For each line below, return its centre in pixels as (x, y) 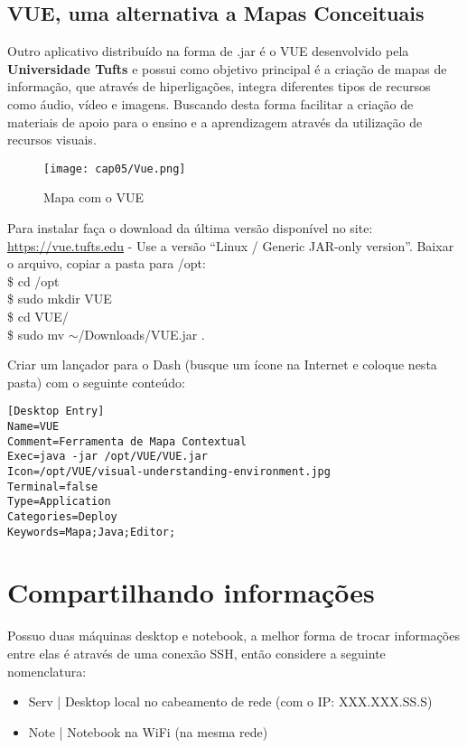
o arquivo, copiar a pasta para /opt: (107, 263)
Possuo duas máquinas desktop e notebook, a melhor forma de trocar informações (233, 636)
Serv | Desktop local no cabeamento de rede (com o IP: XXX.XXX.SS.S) (230, 701)
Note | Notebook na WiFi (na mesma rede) (148, 731)
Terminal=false (53, 486)
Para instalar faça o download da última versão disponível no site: (190, 228)
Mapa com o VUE (94, 197)
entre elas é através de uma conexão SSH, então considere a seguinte (196, 653)
